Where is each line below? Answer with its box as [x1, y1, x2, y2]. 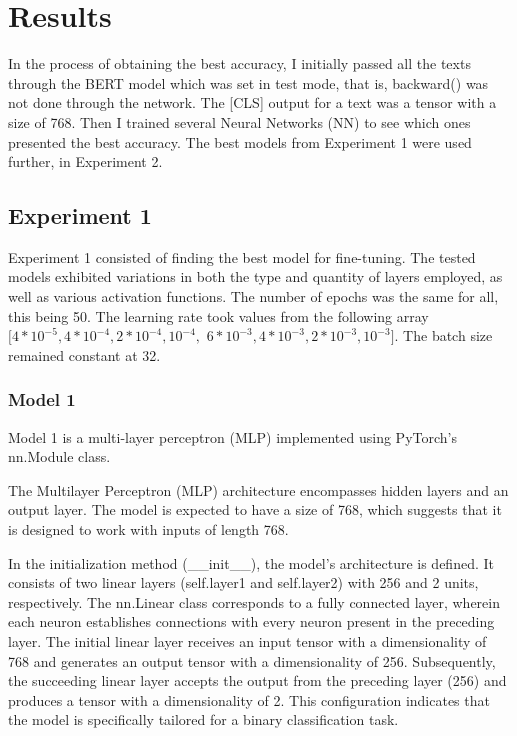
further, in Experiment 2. [8, 151, 163, 172]
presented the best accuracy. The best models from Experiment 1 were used [8, 131, 472, 152]
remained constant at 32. [8, 344, 161, 365]
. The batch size [394, 325, 493, 346]
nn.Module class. [8, 446, 111, 467]
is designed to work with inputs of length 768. [8, 519, 289, 540]
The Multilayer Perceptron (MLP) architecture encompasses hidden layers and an [8, 479, 509, 500]
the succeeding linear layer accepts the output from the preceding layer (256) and [8, 670, 507, 691]
